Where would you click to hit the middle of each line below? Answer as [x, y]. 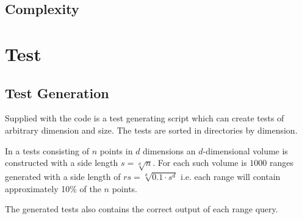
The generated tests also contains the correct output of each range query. [142, 209]
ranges [281, 163]
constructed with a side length [62, 163]
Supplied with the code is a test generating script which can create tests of [145, 118]
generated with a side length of [63, 176]
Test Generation [57, 92]
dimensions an [169, 150]
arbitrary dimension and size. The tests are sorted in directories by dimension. [151, 130]
